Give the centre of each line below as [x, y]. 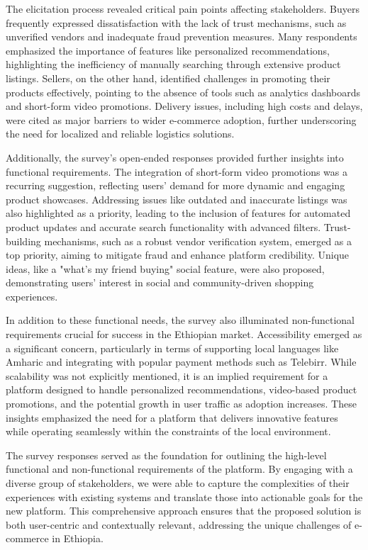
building [23, 241]
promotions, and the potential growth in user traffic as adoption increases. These [181, 404]
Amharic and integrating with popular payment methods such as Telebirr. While [181, 362]
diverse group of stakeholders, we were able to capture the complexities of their [178, 483]
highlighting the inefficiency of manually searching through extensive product [173, 64]
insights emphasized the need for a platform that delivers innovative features [172, 417]
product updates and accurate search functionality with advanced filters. [163, 226]
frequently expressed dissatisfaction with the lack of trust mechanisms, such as [176, 22]
